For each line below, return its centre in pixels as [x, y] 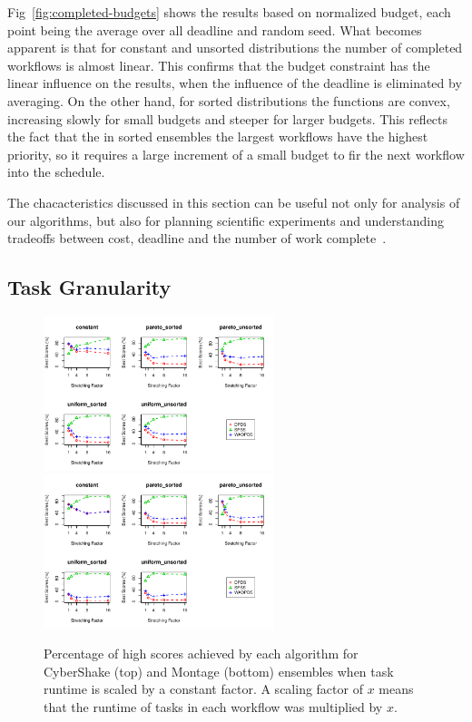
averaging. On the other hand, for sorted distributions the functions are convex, [229, 100]
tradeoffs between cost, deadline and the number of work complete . [197, 238]
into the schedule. [56, 172]
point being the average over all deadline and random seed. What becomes [215, 29]
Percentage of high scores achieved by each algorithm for [201, 654]
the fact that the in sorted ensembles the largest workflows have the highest [218, 137]
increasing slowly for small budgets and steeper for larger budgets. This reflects [228, 118]
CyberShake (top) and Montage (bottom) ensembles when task [219, 671]
